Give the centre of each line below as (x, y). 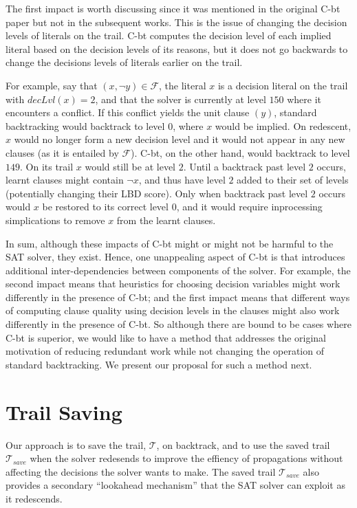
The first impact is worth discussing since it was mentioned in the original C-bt (173, 8)
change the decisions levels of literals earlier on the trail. (124, 62)
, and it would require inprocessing (249, 207)
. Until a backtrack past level (245, 166)
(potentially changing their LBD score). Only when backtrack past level (157, 193)
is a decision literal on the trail (283, 85)
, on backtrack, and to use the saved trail (243, 444)
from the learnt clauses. (166, 220)
